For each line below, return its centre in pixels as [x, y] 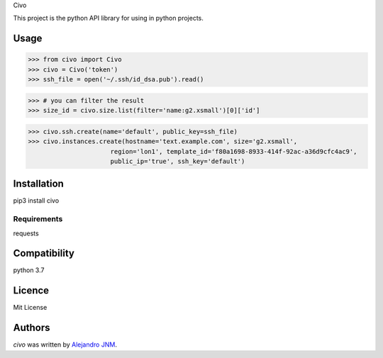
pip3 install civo [36, 201]
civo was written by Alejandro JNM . [65, 345]
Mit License [30, 308]
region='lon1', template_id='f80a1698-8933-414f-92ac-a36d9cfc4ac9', [234, 151]
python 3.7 [29, 270]
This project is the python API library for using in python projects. [108, 18]
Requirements [38, 219]
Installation [38, 184]
